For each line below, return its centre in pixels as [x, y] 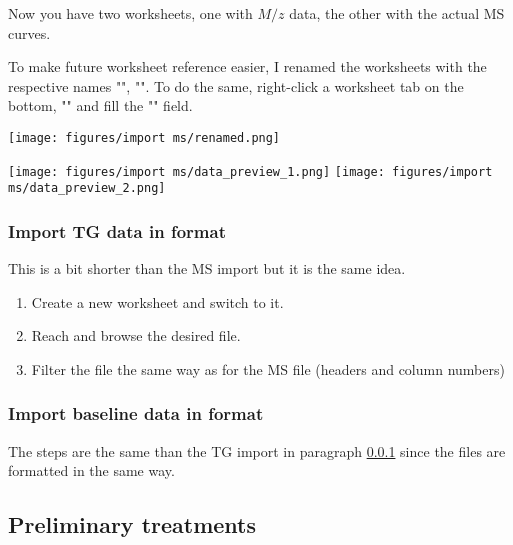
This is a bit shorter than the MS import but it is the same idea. [207, 268]
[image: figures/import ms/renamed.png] [144, 137]
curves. [29, 32]
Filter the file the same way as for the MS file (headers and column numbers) [268, 368]
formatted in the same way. [91, 470]
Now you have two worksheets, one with [130, 13]
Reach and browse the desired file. [136, 335]
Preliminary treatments [132, 524]
